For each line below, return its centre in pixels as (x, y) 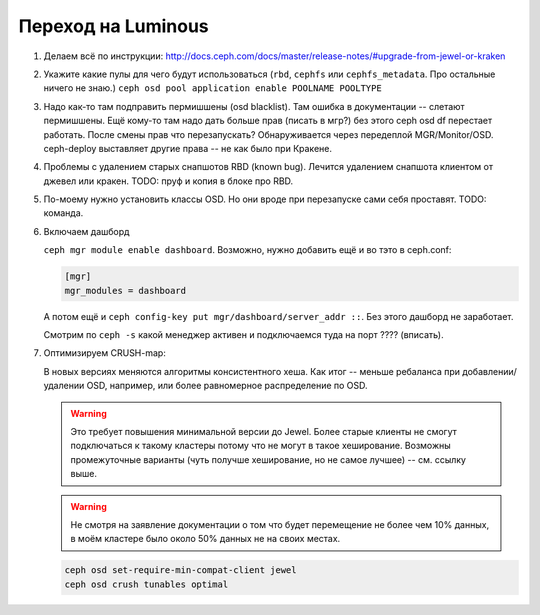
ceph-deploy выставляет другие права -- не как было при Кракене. (187, 148)
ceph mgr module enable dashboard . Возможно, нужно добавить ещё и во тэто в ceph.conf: (247, 250)
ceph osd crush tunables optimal (146, 584)
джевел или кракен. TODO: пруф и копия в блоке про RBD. (168, 181)
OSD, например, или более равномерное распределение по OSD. (227, 386)
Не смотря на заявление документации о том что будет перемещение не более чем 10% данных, (280, 524)
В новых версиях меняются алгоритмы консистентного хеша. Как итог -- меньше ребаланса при (251, 371)
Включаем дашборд (86, 231)
